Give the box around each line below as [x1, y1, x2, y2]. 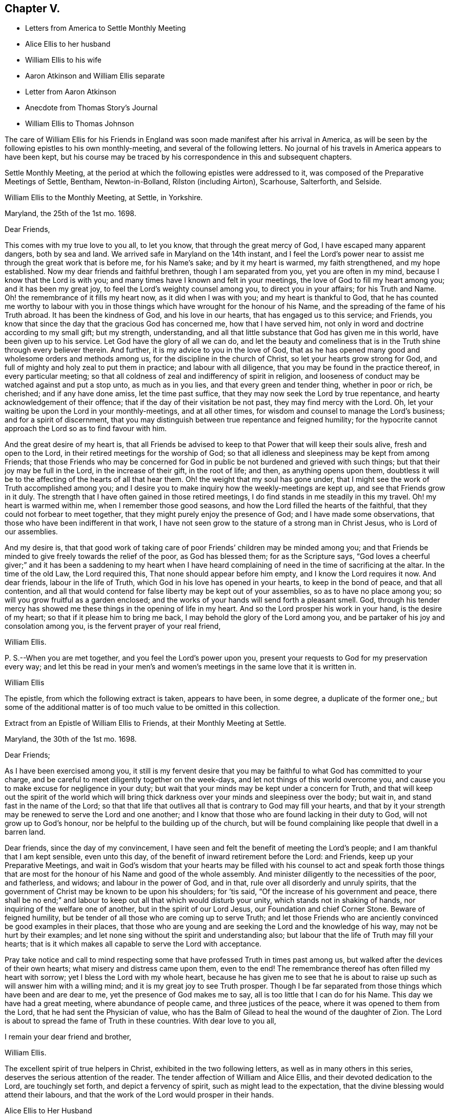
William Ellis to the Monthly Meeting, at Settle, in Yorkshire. [5, 193, 203, 202]
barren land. [5, 827, 46, 837]
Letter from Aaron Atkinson [25, 87, 116, 97]
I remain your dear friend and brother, [5, 1032, 132, 1042]
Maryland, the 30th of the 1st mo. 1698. [5, 735, 137, 744]
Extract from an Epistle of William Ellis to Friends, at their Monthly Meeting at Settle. [5, 719, 287, 728]
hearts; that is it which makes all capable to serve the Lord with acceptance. [5, 939, 261, 949]
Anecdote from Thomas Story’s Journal [25, 103, 158, 112]
